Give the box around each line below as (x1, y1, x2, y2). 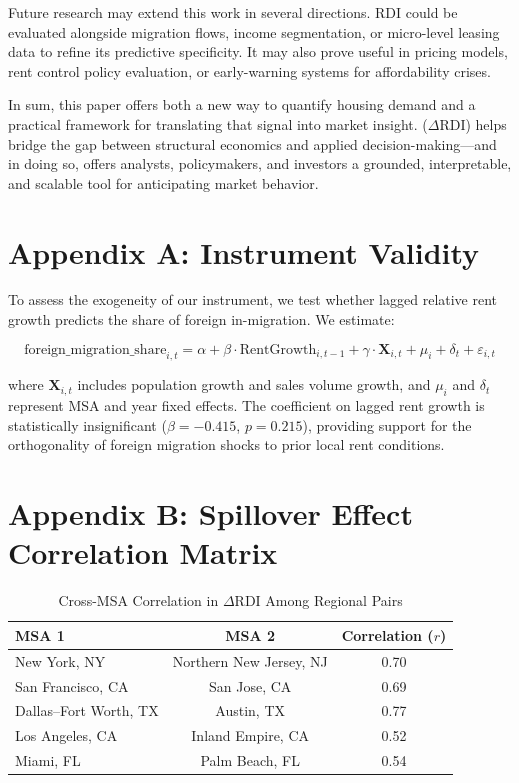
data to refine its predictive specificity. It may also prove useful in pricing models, (8, 41, 508, 62)
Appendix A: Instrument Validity (8, 231, 480, 272)
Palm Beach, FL (200, 750, 300, 771)
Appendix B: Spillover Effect (8, 493, 413, 534)
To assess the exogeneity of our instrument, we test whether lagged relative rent (8, 289, 498, 310)
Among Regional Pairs (265, 590, 403, 611)
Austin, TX (215, 700, 286, 721)
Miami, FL (15, 750, 81, 771)
